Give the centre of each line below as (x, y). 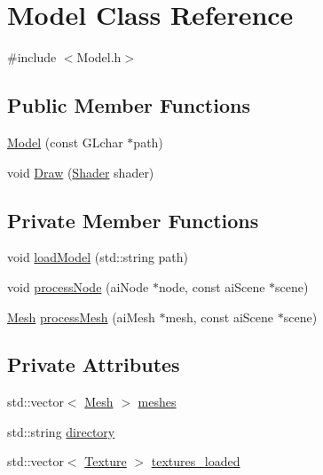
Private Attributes (94, 364)
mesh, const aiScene (220, 317)
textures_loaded (196, 461)
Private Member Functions (133, 220)
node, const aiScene (212, 286)
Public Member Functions (129, 105)
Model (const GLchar (65, 142)
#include (32, 57)
